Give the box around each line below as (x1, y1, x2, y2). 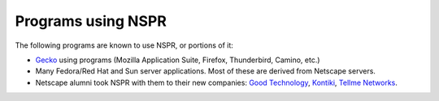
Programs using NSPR (15, 12, 167, 30)
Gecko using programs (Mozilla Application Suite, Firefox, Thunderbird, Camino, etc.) (35, 55, 320, 65)
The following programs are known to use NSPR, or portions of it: (15, 40, 233, 50)
